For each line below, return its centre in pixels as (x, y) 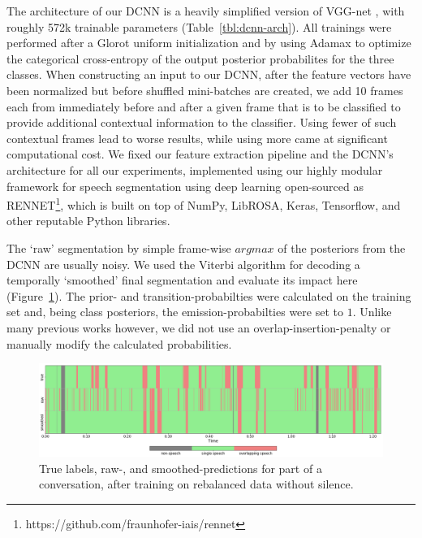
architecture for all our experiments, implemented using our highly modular (195, 169)
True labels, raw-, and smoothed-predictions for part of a (181, 468)
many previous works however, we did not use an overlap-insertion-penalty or (199, 327)
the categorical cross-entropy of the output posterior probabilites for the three (200, 58)
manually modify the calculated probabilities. (119, 343)
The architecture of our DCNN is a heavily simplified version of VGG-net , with (206, 11)
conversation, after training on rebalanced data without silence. (196, 484)
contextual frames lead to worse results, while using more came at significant (197, 138)
